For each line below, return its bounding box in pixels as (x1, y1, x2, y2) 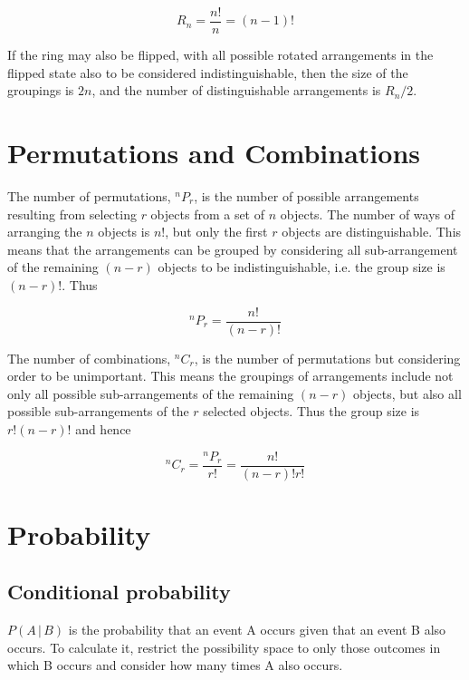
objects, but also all (352, 384, 462, 403)
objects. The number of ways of (280, 204, 455, 223)
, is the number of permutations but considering (194, 348, 461, 367)
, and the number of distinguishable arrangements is (91, 81, 381, 100)
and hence (75, 419, 131, 438)
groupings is (7, 81, 74, 100)
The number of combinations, (7, 348, 171, 367)
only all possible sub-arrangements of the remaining (7, 384, 294, 403)
